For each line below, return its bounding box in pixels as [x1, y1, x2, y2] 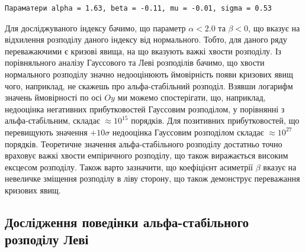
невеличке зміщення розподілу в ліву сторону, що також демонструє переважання [5, 172, 300, 185]
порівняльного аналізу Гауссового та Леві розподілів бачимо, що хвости [5, 56, 265, 69]
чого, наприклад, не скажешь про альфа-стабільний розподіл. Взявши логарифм [5, 79, 293, 92]
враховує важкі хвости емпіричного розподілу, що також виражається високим [5, 149, 288, 161]
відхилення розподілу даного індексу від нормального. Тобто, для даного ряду [5, 33, 287, 46]
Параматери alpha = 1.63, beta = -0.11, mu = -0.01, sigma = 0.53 [5, 4, 272, 12]
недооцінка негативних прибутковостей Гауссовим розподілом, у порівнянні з [5, 102, 285, 115]
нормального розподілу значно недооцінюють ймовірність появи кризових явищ [5, 67, 293, 80]
